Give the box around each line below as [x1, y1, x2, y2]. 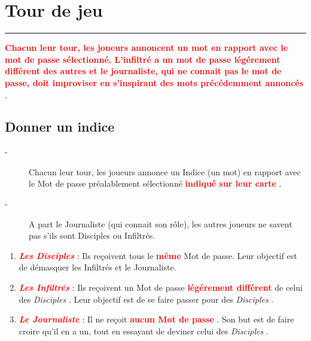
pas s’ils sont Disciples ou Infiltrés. [29, 229, 155, 242]
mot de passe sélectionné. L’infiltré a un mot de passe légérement [5, 53, 280, 65]
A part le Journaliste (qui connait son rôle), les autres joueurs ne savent [29, 217, 292, 230]
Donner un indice [5, 117, 115, 136]
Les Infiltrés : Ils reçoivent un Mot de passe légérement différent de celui [19, 281, 303, 294]
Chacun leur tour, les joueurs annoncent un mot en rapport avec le [5, 41, 288, 54]
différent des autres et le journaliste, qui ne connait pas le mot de [5, 65, 282, 77]
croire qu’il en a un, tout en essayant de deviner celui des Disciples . [19, 324, 269, 337]
